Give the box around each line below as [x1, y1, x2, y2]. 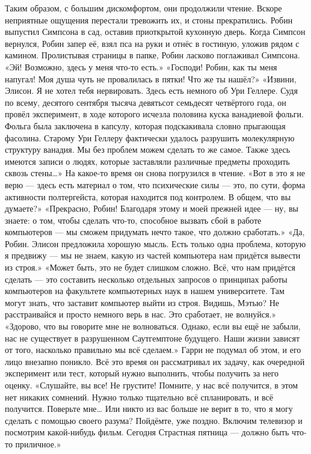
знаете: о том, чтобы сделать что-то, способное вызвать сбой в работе [5, 213, 262, 226]
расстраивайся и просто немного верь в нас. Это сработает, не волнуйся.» [5, 308, 277, 321]
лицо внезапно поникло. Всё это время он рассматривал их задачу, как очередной [5, 355, 305, 367]
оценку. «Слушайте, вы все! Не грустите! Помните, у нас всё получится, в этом [5, 379, 298, 391]
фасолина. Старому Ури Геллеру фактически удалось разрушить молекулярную [5, 131, 295, 144]
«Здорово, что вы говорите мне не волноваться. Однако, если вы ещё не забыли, [5, 320, 301, 333]
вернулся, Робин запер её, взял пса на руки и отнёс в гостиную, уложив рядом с [5, 37, 300, 49]
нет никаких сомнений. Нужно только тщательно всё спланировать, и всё [5, 390, 273, 403]
